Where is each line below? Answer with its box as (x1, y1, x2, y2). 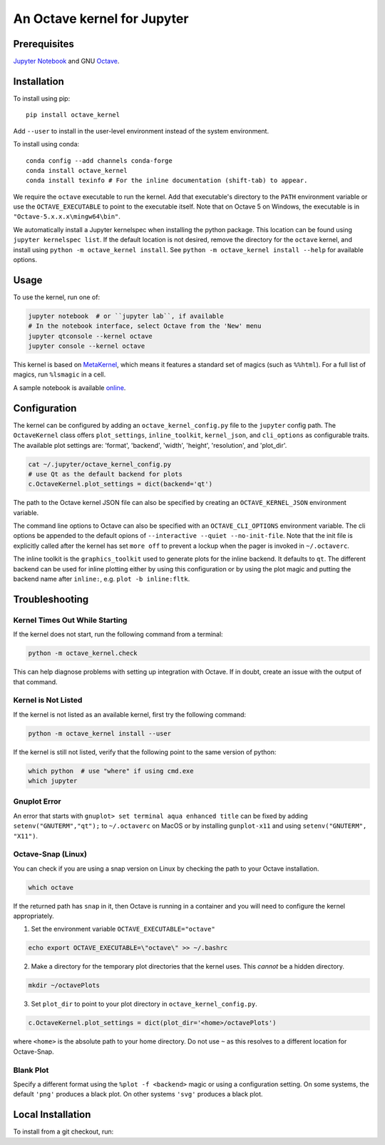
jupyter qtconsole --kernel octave (28, 332, 153, 340)
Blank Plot (13, 1065, 49, 1075)
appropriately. (13, 911, 55, 921)
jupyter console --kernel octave (28, 342, 145, 350)
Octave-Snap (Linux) (13, 849, 87, 859)
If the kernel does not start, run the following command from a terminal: (13, 630, 224, 639)
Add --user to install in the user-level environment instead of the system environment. (13, 126, 269, 135)
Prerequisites (13, 38, 74, 50)
